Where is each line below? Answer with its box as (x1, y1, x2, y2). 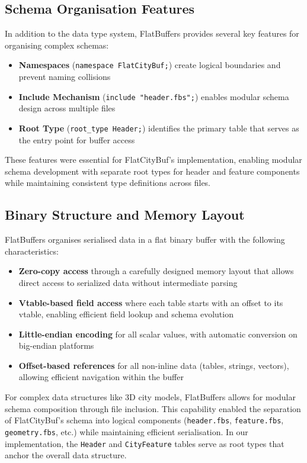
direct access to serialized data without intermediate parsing (18, 276, 238, 288)
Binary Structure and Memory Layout (5, 205, 245, 224)
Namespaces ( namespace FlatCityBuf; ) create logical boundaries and (18, 59, 281, 71)
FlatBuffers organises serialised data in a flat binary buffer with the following (5, 233, 285, 246)
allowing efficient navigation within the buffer (18, 371, 184, 383)
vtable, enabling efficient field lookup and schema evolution (18, 308, 234, 320)
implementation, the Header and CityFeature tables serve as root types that (5, 437, 284, 449)
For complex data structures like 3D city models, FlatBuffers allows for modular (5, 391, 296, 403)
